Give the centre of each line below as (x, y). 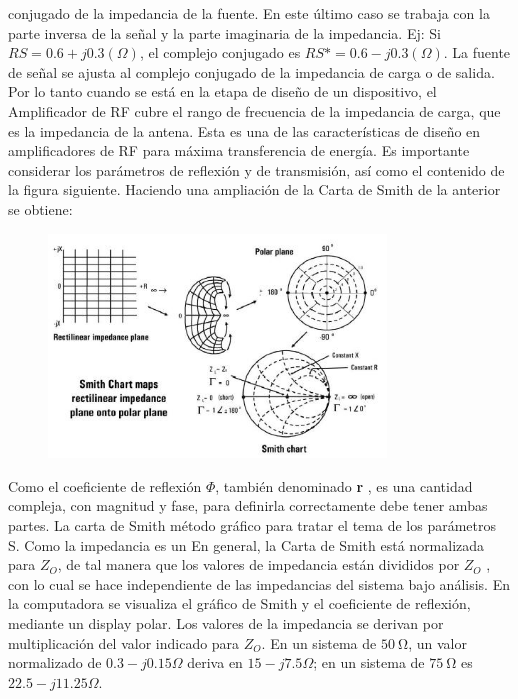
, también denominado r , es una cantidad (344, 485)
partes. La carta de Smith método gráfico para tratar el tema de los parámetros (252, 525)
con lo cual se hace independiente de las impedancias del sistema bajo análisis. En (259, 583)
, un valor (437, 642)
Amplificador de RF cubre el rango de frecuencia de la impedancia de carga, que (254, 110)
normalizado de (55, 662)
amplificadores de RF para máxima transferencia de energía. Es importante (239, 150)
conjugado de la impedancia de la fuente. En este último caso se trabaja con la (249, 13)
